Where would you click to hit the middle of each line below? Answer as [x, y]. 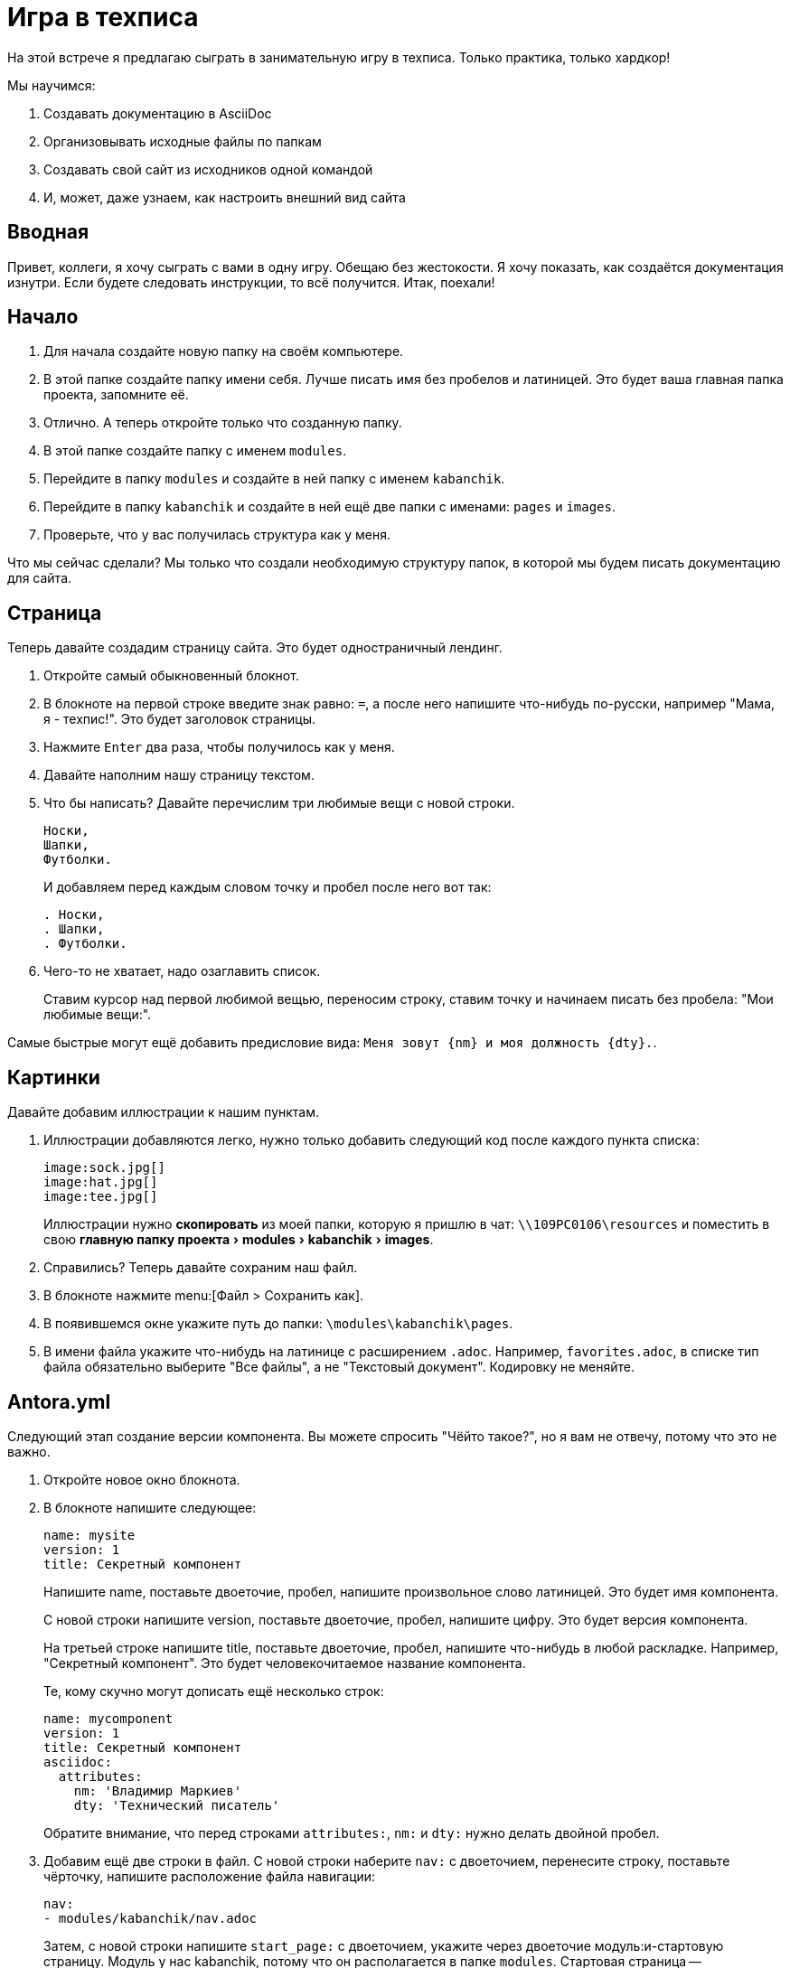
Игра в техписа [103, 17]
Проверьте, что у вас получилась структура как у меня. [217, 535]
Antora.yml [59, 1401]
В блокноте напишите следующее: [150, 1507]
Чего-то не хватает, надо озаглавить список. [182, 971]
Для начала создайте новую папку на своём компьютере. [224, 351]
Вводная [48, 232]
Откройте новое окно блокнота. [142, 1479]
